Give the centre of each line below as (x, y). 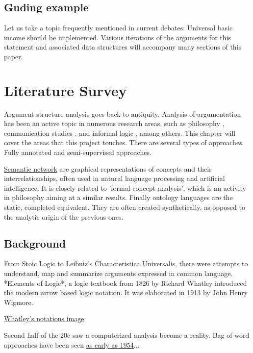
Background (35, 243)
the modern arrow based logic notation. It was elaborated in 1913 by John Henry (126, 292)
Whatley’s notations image (44, 318)
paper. (13, 56)
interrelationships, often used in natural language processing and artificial (114, 178)
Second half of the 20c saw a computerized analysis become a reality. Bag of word (127, 335)
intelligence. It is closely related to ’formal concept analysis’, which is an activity (125, 188)
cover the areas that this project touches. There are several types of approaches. (124, 142)
